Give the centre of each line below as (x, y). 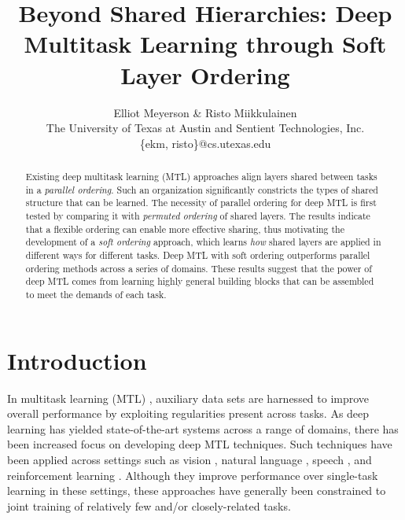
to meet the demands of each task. (96, 294)
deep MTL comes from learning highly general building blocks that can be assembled (200, 281)
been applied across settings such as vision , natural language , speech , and (190, 459)
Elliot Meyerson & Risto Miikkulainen (205, 112)
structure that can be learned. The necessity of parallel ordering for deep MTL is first (201, 203)
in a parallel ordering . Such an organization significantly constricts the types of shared (202, 189)
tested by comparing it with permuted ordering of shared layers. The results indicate (198, 216)
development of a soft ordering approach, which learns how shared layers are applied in (203, 242)
